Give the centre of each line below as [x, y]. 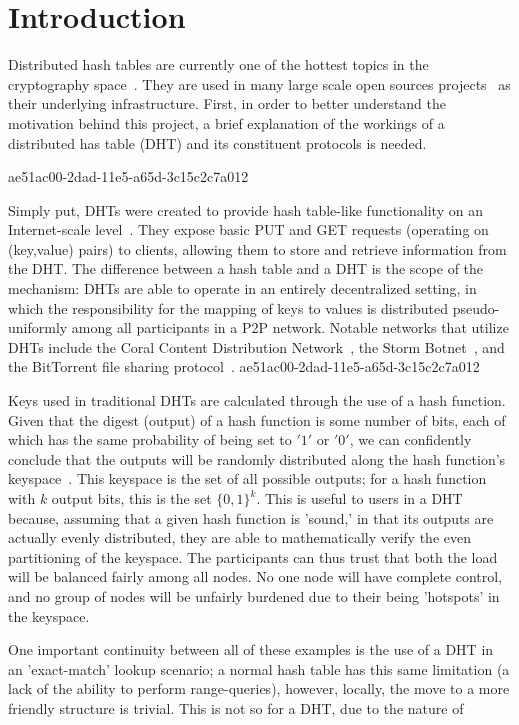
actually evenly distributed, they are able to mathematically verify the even [239, 537]
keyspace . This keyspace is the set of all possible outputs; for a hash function [247, 478]
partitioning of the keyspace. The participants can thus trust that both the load [253, 556]
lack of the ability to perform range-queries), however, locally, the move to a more [259, 688]
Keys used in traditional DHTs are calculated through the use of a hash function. [257, 400]
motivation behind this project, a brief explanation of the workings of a [226, 122]
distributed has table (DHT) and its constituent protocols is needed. [217, 142]
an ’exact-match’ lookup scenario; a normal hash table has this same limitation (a [259, 668]
